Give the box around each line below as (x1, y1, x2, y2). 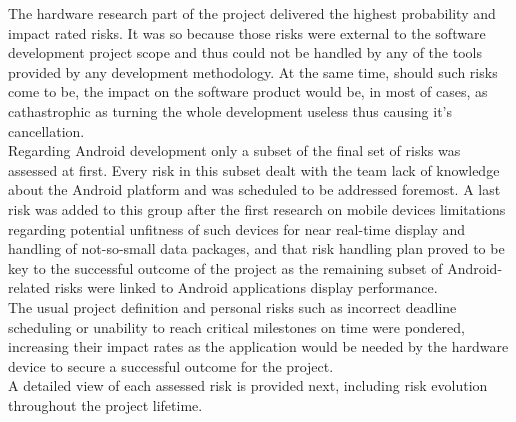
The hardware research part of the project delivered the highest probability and (8, 3, 496, 23)
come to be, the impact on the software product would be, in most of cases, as (8, 81, 488, 102)
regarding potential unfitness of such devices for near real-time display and (8, 218, 466, 239)
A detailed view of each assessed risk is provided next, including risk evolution (8, 375, 488, 396)
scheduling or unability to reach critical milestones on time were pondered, (8, 316, 465, 337)
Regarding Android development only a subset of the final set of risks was (8, 140, 461, 161)
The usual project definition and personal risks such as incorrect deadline (8, 296, 457, 317)
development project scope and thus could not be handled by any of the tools (8, 42, 482, 63)
